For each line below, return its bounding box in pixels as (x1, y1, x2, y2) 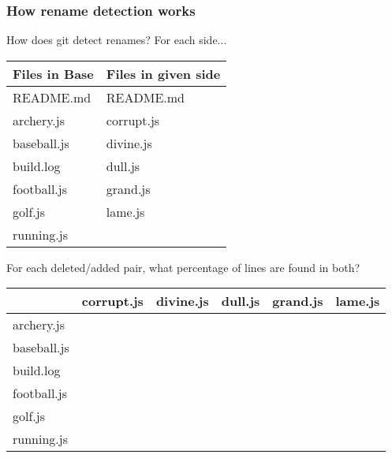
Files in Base (13, 64, 94, 83)
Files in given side (106, 64, 221, 83)
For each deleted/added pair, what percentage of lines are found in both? (6, 259, 360, 275)
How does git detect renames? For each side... (6, 32, 227, 48)
